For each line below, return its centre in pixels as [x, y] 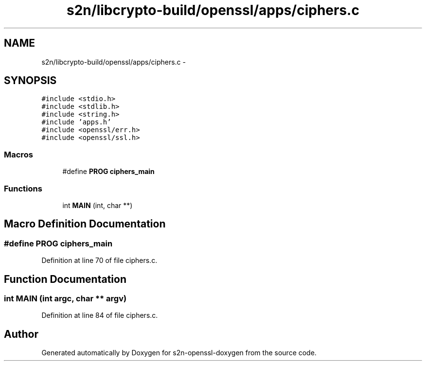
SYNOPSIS [30, 81]
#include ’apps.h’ [76, 122]
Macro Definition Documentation [85, 224]
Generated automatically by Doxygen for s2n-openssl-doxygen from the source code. [179, 353]
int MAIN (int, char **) [98, 205]
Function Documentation [65, 279]
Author [21, 334]
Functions [23, 188]
